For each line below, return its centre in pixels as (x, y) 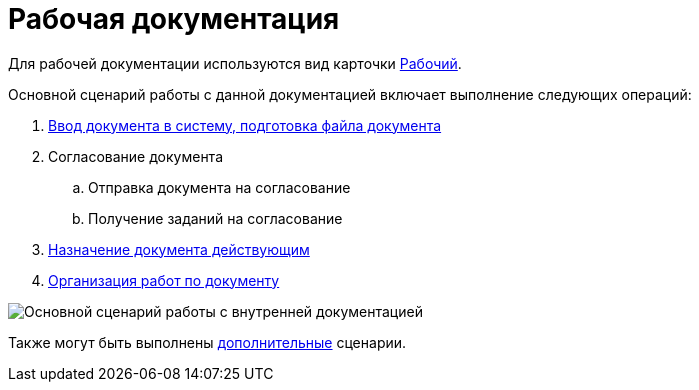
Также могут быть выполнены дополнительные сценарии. (207, 342)
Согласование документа (136, 156)
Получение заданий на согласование (215, 218)
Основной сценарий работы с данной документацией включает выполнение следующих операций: (350, 94)
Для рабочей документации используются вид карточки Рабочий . (235, 63)
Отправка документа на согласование (219, 187)
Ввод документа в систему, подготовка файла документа (245, 125)
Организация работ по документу (164, 280)
